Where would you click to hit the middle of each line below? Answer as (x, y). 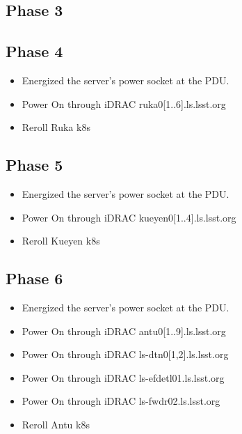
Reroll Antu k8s (56, 424)
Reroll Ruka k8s (56, 127)
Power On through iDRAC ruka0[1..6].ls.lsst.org (124, 103)
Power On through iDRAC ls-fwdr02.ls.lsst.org (121, 401)
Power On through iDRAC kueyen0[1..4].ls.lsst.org (129, 217)
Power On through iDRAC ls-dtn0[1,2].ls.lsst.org (125, 354)
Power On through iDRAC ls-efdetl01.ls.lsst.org (123, 377)
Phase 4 (34, 51)
